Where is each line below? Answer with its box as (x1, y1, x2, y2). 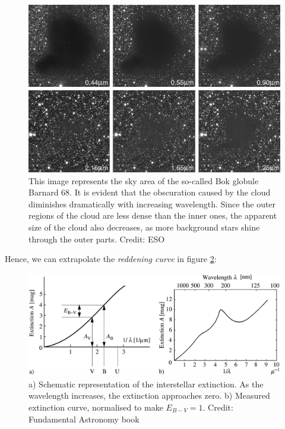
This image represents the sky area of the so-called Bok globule (28, 174, 259, 187)
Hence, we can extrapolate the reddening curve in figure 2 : (5, 253, 217, 265)
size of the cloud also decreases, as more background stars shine (28, 220, 260, 233)
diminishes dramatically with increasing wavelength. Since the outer (28, 197, 276, 210)
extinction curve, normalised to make (28, 400, 163, 413)
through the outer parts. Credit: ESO (28, 232, 165, 245)
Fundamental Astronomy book (28, 412, 140, 425)
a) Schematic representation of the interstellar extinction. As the (28, 377, 264, 390)
